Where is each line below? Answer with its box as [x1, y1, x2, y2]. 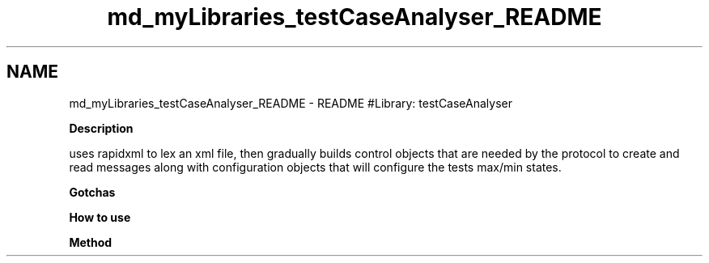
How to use [69, 210, 131, 224]
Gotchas [69, 185, 116, 199]
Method [69, 235, 113, 249]
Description [69, 121, 134, 135]
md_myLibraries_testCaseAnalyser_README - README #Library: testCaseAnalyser [69, 95, 513, 110]
